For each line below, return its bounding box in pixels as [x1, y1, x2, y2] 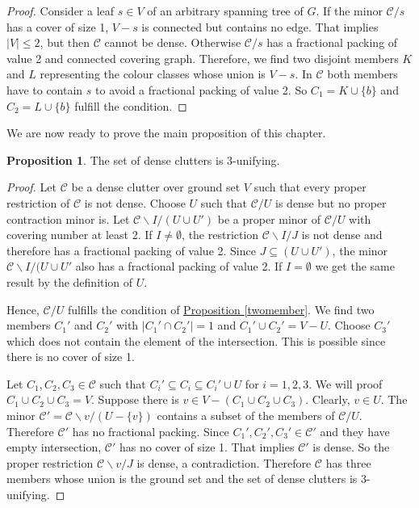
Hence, [6, 300, 40, 317]
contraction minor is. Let [6, 210, 130, 227]
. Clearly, [305, 391, 350, 408]
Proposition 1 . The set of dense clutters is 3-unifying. [6, 151, 280, 168]
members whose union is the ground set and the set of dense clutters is [6, 470, 358, 487]
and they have [320, 422, 390, 439]
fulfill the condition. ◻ [74, 97, 187, 114]
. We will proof [308, 375, 383, 392]
